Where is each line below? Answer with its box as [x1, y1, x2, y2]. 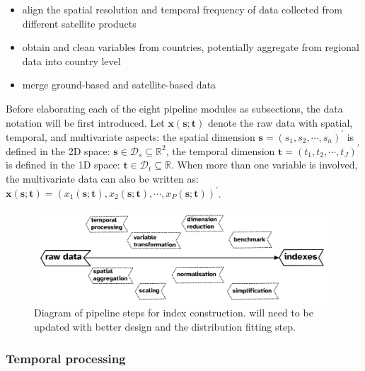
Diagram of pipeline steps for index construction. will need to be [34, 305, 313, 320]
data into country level [22, 53, 121, 68]
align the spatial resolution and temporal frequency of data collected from [22, 2, 343, 16]
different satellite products [22, 16, 137, 30]
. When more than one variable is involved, [170, 157, 358, 172]
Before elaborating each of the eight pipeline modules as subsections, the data [6, 101, 343, 115]
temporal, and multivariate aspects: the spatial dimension [6, 129, 255, 144]
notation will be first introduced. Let [6, 115, 165, 130]
